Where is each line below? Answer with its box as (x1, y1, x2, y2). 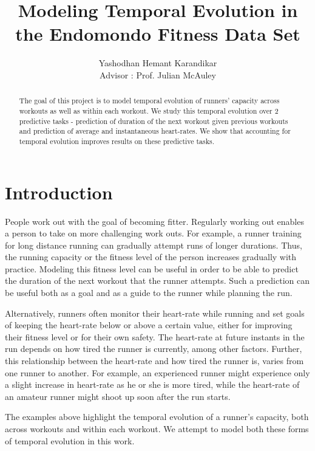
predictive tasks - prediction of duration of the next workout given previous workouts (19, 115, 288, 126)
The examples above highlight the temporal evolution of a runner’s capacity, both (5, 410, 309, 423)
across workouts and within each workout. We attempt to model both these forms (5, 422, 309, 435)
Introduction (5, 179, 113, 204)
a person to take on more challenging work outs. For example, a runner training (5, 227, 302, 239)
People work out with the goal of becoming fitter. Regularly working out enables (5, 215, 304, 227)
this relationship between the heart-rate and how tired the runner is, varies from (5, 354, 304, 367)
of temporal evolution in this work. (5, 434, 135, 447)
